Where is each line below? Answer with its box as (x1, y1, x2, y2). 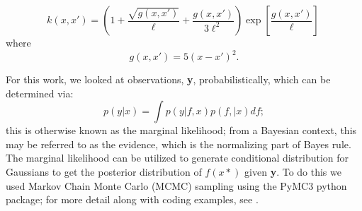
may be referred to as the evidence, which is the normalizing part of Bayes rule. (6, 136, 351, 151)
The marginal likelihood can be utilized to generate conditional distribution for (6, 150, 349, 165)
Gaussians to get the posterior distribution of (6, 164, 202, 179)
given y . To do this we (244, 164, 341, 179)
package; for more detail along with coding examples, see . (6, 192, 259, 207)
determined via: (6, 85, 74, 100)
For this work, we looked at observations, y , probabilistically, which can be (6, 72, 331, 87)
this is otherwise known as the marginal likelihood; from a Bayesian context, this (6, 123, 357, 138)
